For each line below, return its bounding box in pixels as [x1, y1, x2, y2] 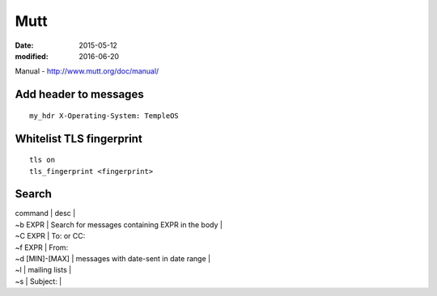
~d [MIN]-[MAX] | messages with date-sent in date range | [15, 254, 210, 263]
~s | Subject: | [15, 276, 62, 286]
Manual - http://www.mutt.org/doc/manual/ [15, 66, 159, 76]
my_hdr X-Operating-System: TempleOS [29, 111, 180, 121]
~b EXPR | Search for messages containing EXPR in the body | [15, 219, 223, 230]
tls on [29, 155, 56, 165]
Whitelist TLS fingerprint [15, 132, 143, 146]
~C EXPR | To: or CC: [15, 231, 86, 241]
